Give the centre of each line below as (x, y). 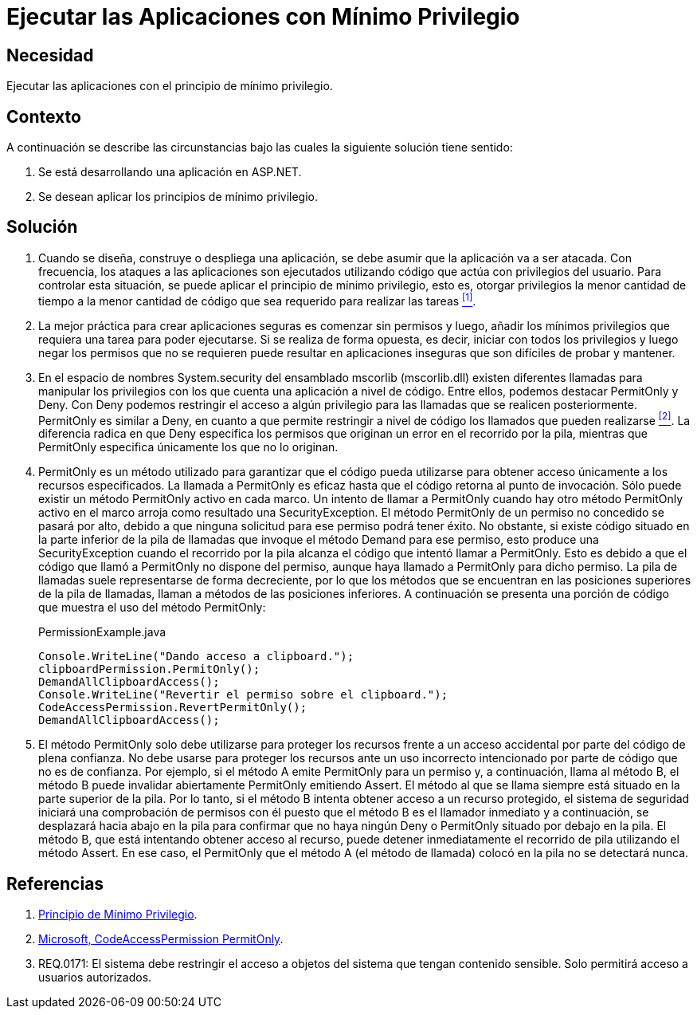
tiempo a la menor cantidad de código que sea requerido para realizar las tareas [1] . (257, 299)
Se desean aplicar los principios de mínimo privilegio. (178, 197)
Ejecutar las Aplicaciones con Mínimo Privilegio (263, 17)
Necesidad (50, 55)
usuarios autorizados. (95, 978)
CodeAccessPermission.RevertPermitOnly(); (173, 708)
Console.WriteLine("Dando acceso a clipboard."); (196, 657)
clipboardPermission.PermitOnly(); (149, 669)
